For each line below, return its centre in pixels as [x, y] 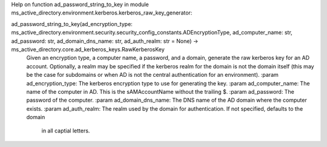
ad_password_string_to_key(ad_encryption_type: [72, 24]
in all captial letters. [66, 131]
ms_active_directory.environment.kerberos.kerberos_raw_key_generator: [102, 13]
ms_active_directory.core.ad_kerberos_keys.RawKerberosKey [88, 49]
